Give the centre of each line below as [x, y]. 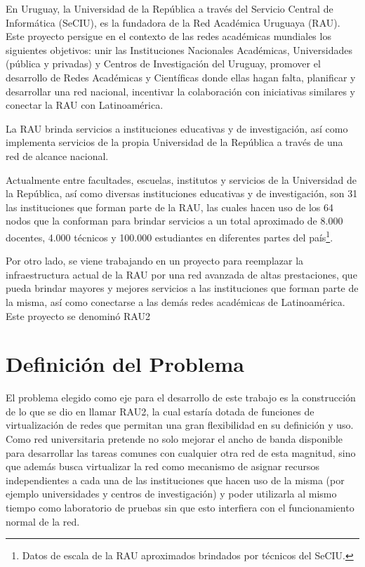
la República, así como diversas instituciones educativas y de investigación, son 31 [182, 193]
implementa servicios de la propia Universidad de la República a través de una [174, 142]
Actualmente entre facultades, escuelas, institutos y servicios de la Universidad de [181, 179]
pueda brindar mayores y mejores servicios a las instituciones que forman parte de [182, 288]
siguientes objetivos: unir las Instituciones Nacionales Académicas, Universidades [179, 49]
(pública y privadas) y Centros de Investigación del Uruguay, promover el [163, 64]
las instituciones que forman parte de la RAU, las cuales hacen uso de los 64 [170, 207]
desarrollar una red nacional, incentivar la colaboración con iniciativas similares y [180, 91]
